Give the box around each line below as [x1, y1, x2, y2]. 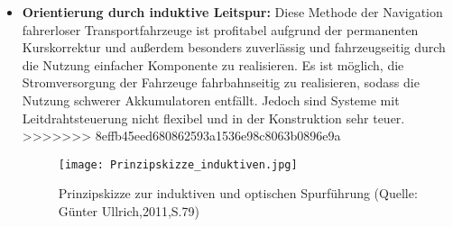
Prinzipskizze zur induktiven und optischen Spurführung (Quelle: [58, 184, 418, 203]
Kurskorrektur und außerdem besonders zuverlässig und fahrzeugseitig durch [22, 38, 446, 57]
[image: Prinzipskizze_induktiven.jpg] [58, 158, 298, 171]
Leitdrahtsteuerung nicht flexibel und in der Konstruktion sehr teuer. [22, 108, 405, 127]
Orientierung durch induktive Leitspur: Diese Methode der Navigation [22, 3, 443, 21]
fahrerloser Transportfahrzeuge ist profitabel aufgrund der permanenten [22, 20, 419, 39]
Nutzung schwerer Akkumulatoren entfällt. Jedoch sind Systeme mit [22, 90, 400, 109]
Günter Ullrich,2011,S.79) [58, 202, 199, 220]
